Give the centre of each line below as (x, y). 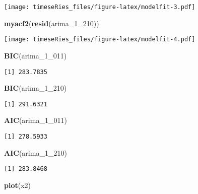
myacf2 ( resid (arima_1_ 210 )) (52, 23)
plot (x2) (18, 185)
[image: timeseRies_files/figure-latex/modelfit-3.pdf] (100, 7)
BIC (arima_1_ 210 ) (36, 88)
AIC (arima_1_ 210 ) (36, 152)
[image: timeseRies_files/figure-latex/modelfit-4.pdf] (100, 40)
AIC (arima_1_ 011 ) (36, 120)
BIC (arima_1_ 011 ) (36, 55)
